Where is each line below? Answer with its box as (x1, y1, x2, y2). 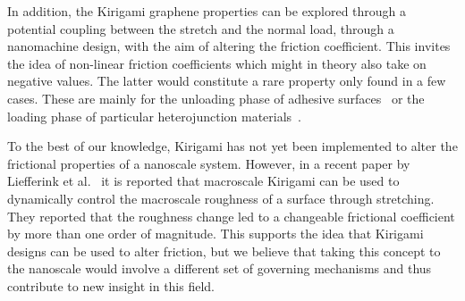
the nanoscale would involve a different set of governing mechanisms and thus (7, 259, 432, 278)
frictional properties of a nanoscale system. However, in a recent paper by (7, 154, 410, 172)
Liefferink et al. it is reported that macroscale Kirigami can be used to (7, 171, 400, 190)
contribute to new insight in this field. (7, 276, 215, 295)
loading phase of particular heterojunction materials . (7, 106, 301, 125)
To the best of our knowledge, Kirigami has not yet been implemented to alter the (7, 137, 458, 155)
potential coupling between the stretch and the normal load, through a (7, 19, 394, 38)
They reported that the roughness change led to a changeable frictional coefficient (7, 206, 455, 225)
